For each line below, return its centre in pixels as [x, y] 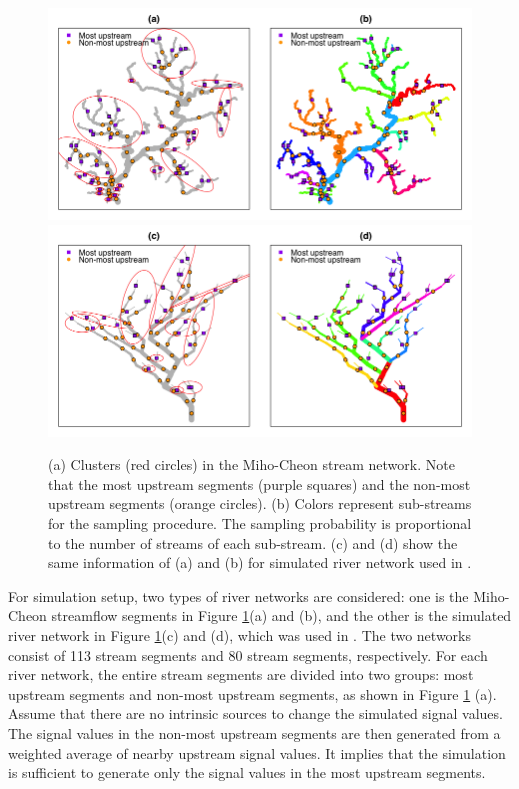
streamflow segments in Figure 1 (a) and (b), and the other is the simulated [281, 615]
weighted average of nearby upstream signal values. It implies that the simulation [257, 752]
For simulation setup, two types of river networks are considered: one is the [238, 595]
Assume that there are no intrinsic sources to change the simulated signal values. [255, 713]
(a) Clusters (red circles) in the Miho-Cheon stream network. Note [251, 464]
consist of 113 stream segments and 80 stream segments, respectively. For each [248, 654]
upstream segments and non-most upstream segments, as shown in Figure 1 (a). [252, 693]
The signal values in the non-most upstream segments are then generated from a [254, 732]
